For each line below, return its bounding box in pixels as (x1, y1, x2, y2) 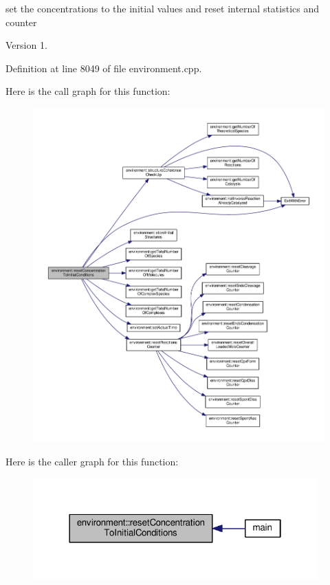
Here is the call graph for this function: (5, 84, 170, 98)
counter (5, 14, 37, 29)
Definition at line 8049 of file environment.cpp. (5, 60, 202, 75)
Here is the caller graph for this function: (5, 454, 179, 468)
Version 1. (5, 38, 47, 52)
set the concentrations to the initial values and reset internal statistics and (5, 1, 320, 15)
